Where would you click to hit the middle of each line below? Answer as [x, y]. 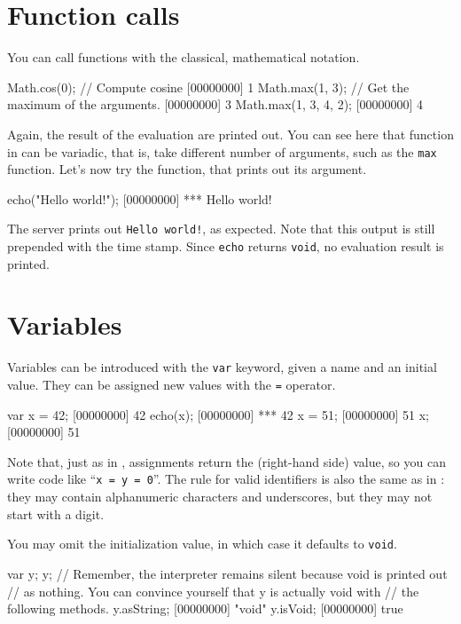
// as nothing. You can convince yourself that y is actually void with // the [213, 591]
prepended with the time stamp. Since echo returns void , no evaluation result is [226, 246]
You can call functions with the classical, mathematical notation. [184, 57]
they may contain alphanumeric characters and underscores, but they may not [220, 497]
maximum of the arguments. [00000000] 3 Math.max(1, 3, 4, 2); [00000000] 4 [215, 104]
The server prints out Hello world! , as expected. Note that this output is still [221, 229]
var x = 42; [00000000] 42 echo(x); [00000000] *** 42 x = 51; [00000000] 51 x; [219, 414]
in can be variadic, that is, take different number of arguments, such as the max [222, 151]
